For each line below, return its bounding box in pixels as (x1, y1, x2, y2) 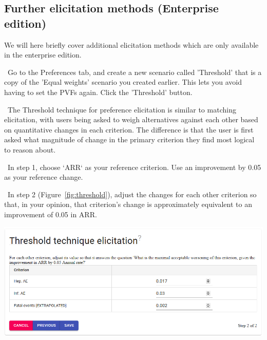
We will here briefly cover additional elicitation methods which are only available (4, 39, 259, 50)
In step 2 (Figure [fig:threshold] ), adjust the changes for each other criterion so (7, 188, 257, 199)
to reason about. (4, 144, 56, 155)
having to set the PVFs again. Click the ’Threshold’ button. (4, 86, 193, 97)
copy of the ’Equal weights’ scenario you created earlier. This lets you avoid (4, 77, 242, 87)
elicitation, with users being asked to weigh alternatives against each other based (4, 114, 258, 125)
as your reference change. (4, 172, 83, 182)
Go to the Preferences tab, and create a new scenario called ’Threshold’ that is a (7, 66, 262, 77)
